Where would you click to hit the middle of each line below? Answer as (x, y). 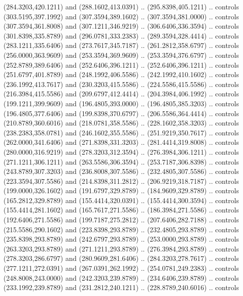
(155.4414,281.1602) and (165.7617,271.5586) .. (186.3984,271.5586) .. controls (121, 210)
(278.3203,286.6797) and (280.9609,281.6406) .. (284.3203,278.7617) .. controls (121, 258)
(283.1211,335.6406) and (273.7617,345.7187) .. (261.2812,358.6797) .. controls (121, 45)
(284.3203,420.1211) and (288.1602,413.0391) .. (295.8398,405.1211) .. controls (121, 6)
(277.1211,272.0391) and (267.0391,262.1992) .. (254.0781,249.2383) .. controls (121, 268)
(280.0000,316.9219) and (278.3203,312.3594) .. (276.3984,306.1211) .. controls (121, 151)
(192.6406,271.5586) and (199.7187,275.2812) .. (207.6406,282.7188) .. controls (121, 220)
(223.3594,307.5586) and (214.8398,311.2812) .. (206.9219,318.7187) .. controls (121, 181)
